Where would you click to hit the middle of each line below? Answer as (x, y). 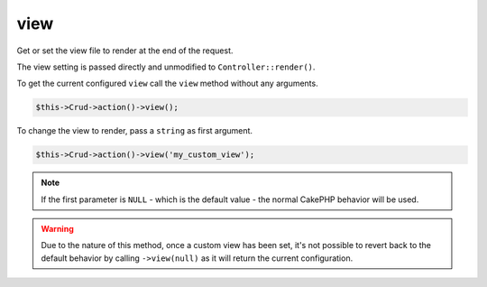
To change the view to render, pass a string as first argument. (134, 131)
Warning (57, 229)
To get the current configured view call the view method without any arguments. (168, 83)
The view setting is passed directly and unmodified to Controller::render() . (166, 67)
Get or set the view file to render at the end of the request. (125, 51)
